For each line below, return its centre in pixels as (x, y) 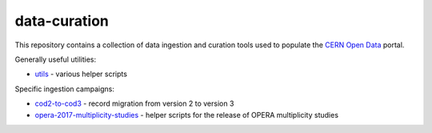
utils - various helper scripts (81, 74)
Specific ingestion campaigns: (65, 89)
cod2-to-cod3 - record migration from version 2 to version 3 (134, 103)
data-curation (62, 21)
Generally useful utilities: (56, 59)
